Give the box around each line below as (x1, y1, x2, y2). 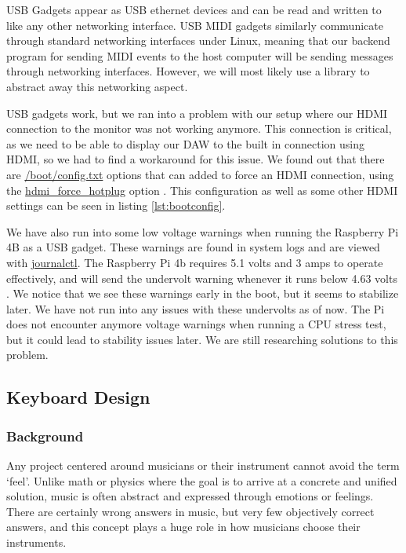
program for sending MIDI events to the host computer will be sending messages (6, 47, 393, 64)
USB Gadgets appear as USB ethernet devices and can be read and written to (6, 2, 382, 17)
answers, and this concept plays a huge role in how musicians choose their (6, 518, 361, 535)
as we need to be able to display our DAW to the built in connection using (6, 135, 365, 152)
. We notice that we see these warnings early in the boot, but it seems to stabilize (6, 285, 399, 302)
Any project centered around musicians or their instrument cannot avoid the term (6, 457, 400, 474)
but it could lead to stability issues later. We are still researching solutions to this (6, 331, 398, 347)
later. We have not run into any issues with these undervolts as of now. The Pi (6, 300, 385, 317)
